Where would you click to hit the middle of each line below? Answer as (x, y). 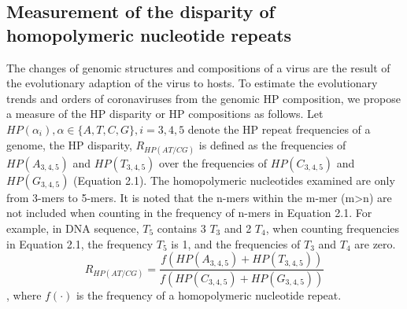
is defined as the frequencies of (272, 144)
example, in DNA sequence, (73, 228)
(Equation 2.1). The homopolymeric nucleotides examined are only (234, 180)
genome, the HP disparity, (69, 144)
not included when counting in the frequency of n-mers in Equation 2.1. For (189, 213)
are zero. (375, 243)
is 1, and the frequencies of (236, 243)
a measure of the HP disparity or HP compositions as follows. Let (165, 114)
